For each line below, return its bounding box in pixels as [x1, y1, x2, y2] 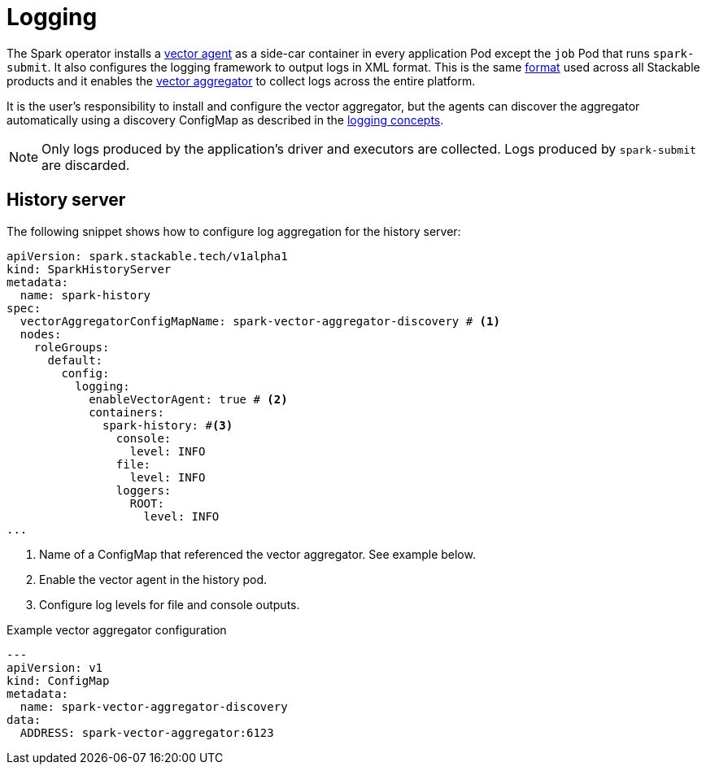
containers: [89, 405, 164, 419]
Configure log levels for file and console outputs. [39, 597, 300, 612]
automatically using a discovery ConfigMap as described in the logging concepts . [7, 112, 444, 127]
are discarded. [41, 156, 130, 173]
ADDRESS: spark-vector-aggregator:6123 [20, 725, 274, 739]
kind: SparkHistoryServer [7, 262, 172, 276]
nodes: [20, 327, 62, 341]
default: [47, 353, 103, 367]
